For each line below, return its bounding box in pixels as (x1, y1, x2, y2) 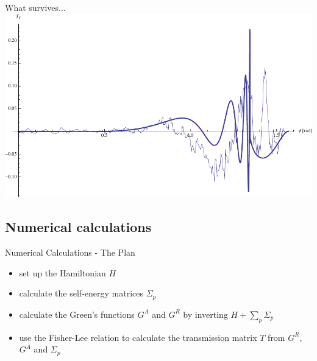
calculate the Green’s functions (19, 307, 135, 320)
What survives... (5, 1, 66, 13)
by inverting (183, 307, 228, 320)
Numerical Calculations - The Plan (5, 246, 135, 259)
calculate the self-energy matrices (19, 287, 143, 300)
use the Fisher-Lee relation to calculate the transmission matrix (19, 331, 257, 343)
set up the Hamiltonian (19, 266, 106, 279)
